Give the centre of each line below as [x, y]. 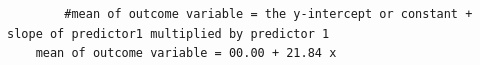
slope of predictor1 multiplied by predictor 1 [168, 33]
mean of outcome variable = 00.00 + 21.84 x [186, 53]
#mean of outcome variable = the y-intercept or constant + [268, 14]
